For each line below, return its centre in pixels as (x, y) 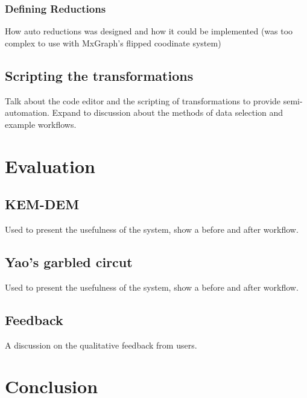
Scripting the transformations (99, 75)
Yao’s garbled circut (69, 261)
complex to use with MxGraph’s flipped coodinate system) (113, 43)
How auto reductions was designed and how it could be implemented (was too (149, 31)
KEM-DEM (42, 204)
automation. (27, 112)
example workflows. (41, 124)
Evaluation (50, 166)
